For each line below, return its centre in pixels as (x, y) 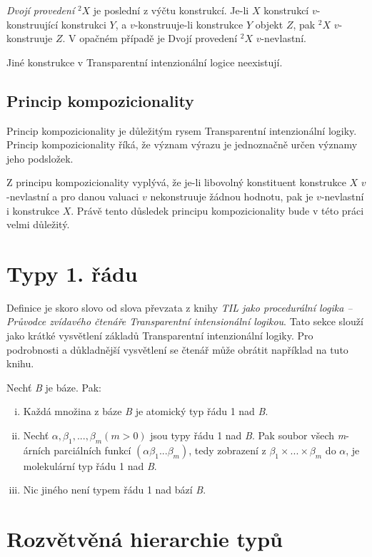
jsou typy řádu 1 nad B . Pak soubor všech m (248, 435)
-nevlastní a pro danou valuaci (73, 196)
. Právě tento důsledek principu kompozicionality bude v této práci (217, 210)
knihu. (20, 363)
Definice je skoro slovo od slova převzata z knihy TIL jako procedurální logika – (180, 307)
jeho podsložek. (40, 158)
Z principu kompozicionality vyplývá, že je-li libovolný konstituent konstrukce (176, 182)
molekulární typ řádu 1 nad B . (90, 465)
